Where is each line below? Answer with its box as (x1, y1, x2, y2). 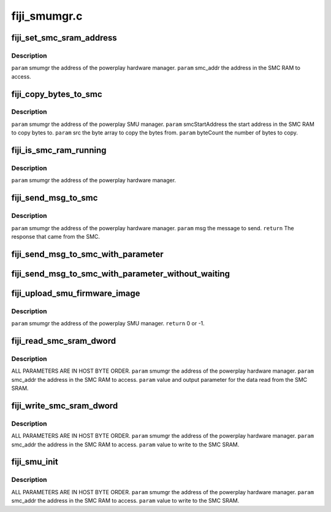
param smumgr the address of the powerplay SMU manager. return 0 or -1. (11, 320, 205, 327)
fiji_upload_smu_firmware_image (11, 288, 140, 298)
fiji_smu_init (11, 457, 58, 467)
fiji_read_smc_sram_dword (11, 335, 116, 346)
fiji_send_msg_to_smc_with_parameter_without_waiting (11, 268, 230, 279)
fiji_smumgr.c (11, 9, 83, 23)
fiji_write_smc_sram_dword (11, 400, 118, 411)
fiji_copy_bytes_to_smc (11, 89, 102, 99)
